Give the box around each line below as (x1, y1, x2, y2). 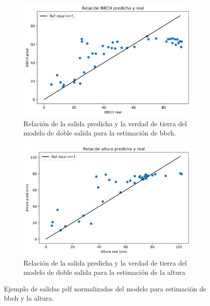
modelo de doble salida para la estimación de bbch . (23, 128, 176, 138)
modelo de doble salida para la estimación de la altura (23, 267, 185, 277)
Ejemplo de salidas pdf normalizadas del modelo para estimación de (4, 283, 207, 293)
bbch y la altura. (4, 293, 54, 303)
